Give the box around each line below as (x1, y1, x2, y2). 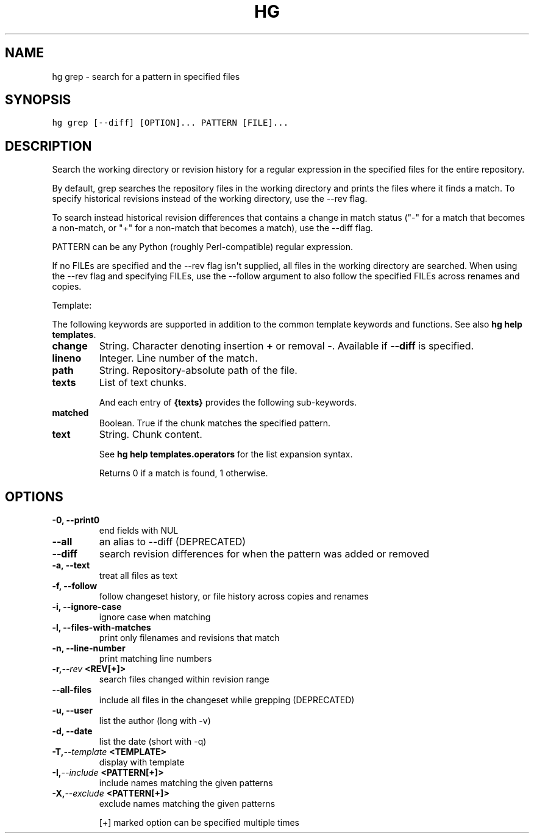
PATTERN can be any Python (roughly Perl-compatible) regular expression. (52, 242, 353, 252)
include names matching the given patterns (99, 778, 273, 789)
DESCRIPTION (5, 138, 92, 154)
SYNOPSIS (5, 92, 71, 108)
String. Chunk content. (99, 428, 202, 441)
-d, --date (52, 726, 93, 737)
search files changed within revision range (99, 674, 269, 685)
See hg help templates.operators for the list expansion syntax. (99, 449, 353, 460)
